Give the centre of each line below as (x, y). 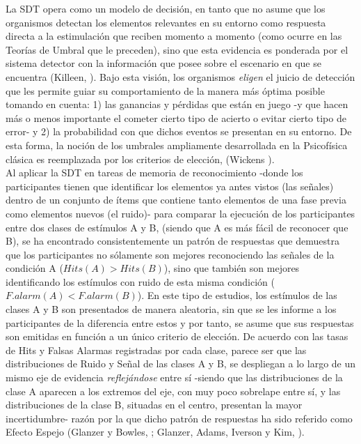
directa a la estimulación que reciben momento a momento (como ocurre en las (174, 36)
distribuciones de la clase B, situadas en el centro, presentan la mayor (154, 405)
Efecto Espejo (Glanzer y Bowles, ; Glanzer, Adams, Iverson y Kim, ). (155, 432)
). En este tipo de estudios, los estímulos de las (237, 295)
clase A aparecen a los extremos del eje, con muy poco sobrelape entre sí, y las (173, 391)
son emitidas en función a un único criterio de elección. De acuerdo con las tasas (177, 336)
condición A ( (34, 268)
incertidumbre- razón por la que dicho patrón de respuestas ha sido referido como (179, 418)
